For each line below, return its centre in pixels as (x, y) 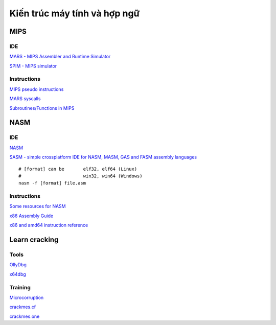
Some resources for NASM (38, 206)
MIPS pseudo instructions (37, 89)
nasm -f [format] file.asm (52, 183)
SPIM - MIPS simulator (33, 66)
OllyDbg (18, 265)
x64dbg (18, 274)
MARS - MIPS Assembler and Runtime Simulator (60, 57)
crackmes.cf (22, 307)
